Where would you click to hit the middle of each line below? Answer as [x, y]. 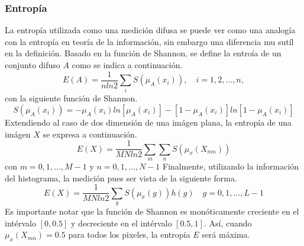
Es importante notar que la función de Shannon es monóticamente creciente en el [152, 211]
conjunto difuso [33, 65]
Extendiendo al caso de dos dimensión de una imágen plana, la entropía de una [148, 122]
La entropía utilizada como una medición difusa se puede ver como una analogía [150, 30]
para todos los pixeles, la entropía [129, 234]
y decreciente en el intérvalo [122, 223]
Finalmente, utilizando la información [231, 166]
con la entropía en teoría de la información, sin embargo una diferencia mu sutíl [149, 41]
